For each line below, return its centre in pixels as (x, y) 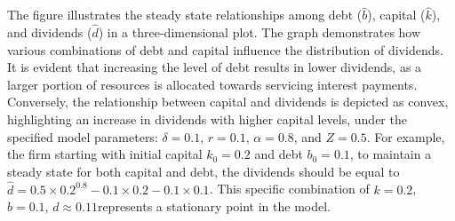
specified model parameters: (83, 136)
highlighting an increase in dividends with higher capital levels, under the (207, 119)
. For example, (406, 136)
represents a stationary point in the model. (214, 206)
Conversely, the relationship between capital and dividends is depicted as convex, (228, 102)
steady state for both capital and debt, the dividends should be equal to (204, 171)
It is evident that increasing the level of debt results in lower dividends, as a (215, 67)
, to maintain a (391, 154)
